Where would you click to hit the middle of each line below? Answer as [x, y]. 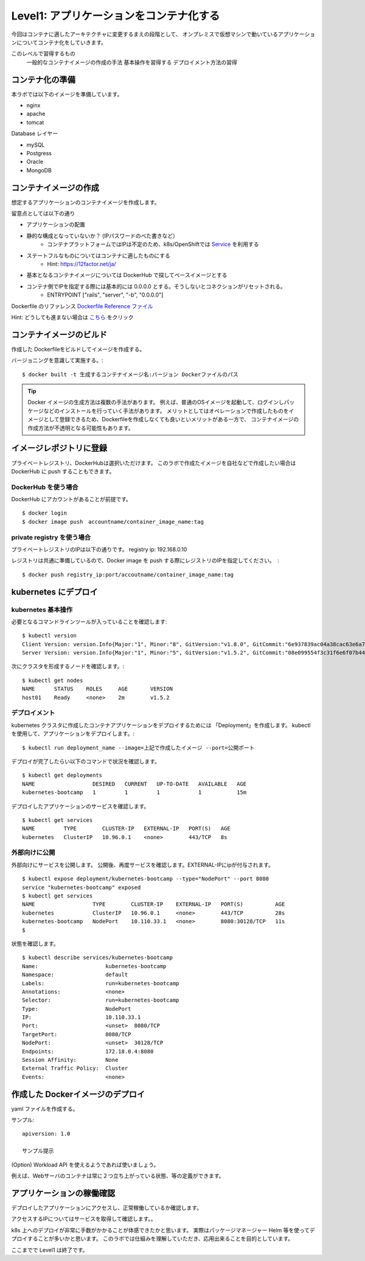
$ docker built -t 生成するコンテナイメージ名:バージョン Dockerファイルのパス [130, 374]
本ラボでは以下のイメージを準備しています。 [67, 94]
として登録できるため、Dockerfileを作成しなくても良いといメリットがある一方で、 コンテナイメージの [171, 420]
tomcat [35, 122]
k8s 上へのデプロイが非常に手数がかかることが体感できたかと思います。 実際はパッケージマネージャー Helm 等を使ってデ [163, 1230]
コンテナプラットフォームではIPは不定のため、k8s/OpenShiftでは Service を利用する [153, 244]
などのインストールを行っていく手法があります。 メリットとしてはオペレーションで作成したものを [166, 410]
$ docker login [45, 513]
